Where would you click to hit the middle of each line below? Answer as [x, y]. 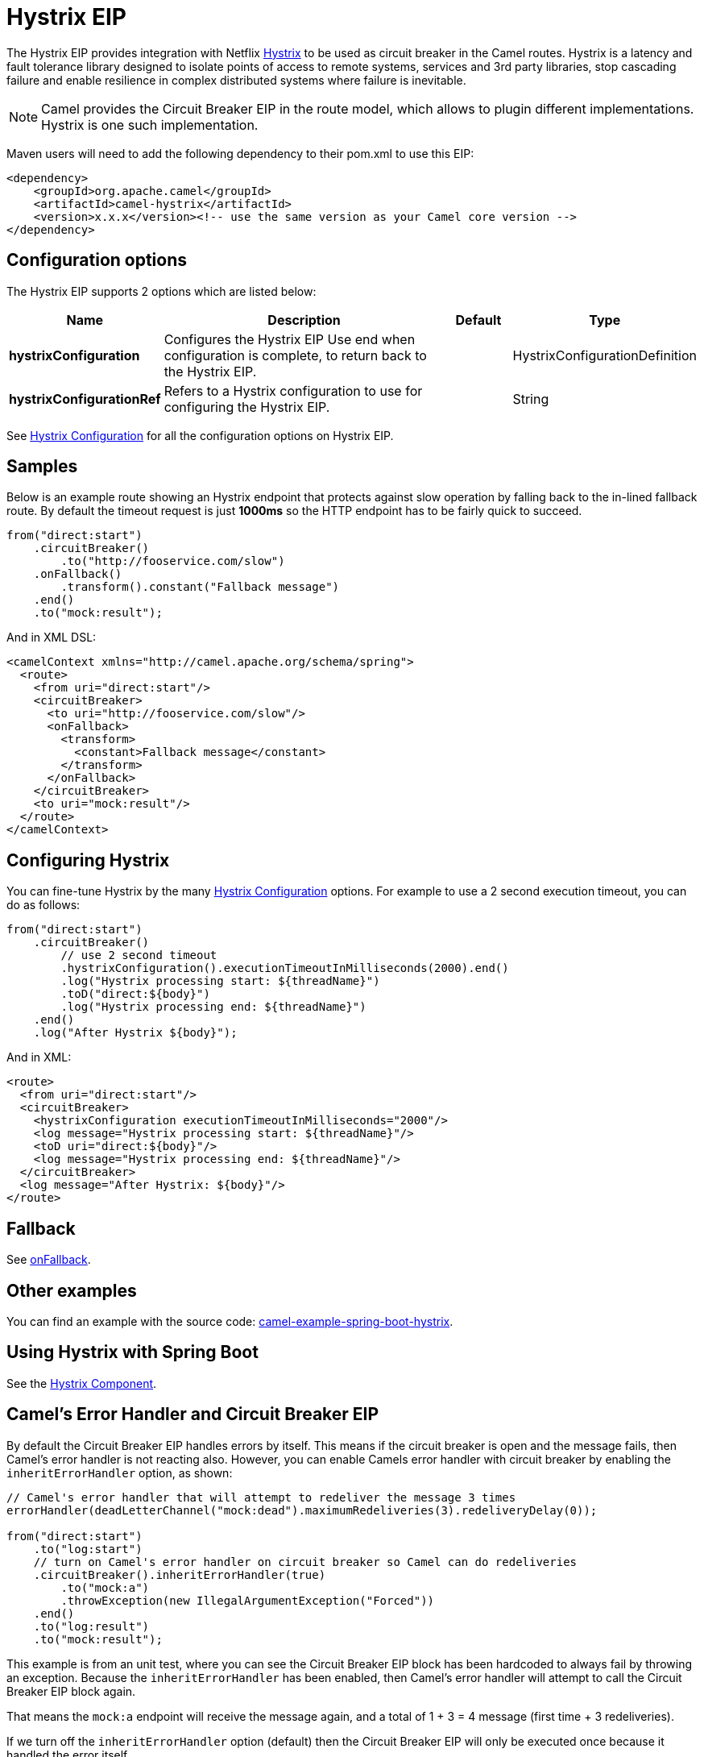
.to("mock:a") [105, 1587]
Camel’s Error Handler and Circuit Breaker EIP [193, 1414]
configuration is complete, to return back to [295, 355]
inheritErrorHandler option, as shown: [120, 1472]
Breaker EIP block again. [71, 1691]
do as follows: [43, 905]
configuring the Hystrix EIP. [247, 407]
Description [304, 320]
